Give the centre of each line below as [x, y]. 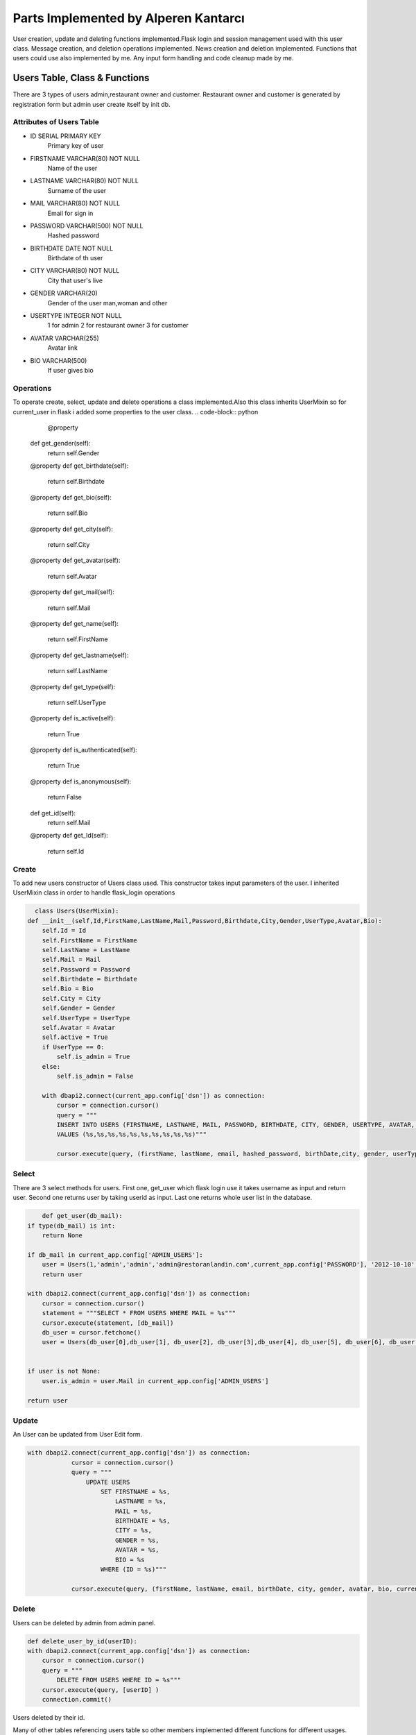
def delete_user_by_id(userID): [83, 1641]
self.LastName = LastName [86, 950]
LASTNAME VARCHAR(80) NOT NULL [84, 181]
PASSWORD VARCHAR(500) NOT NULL [87, 226]
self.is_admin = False [95, 1076]
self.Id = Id [64, 931]
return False [65, 797]
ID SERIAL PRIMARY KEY [66, 136]
